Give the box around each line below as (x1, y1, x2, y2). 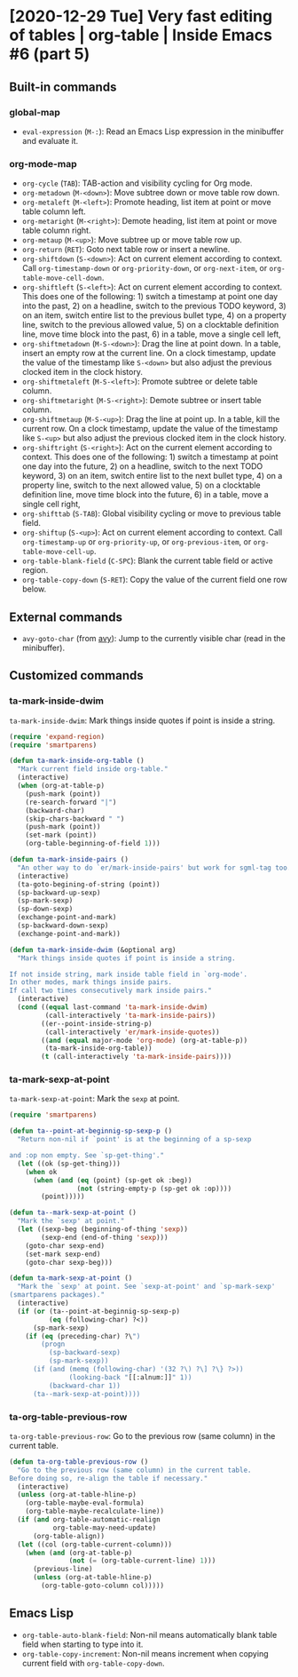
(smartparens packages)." (9, 1291, 105, 1299)
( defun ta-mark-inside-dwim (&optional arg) (9, 945, 176, 954)
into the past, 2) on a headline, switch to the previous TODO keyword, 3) (21, 300, 286, 312)
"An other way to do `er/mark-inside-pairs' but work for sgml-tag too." (17, 863, 295, 872)
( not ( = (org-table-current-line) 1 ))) (68, 1556, 216, 1565)
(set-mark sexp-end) (25, 1250, 101, 1259)
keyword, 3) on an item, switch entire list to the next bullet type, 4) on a (21, 471, 283, 481)
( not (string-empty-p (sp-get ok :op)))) (76, 1184, 232, 1193)
